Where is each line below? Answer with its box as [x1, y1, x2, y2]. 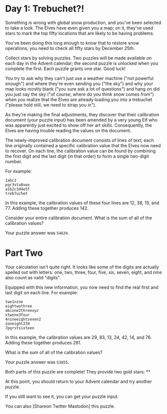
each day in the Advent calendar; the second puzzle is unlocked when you [5, 60, 159, 66]
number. [5, 158, 22, 164]
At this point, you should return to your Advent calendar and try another [5, 378, 152, 384]
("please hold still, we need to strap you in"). [5, 102, 97, 108]
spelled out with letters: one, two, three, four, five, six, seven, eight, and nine [5, 269, 162, 275]
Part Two [5, 247, 43, 259]
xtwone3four [5, 312, 30, 317]
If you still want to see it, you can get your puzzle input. [5, 393, 119, 399]
